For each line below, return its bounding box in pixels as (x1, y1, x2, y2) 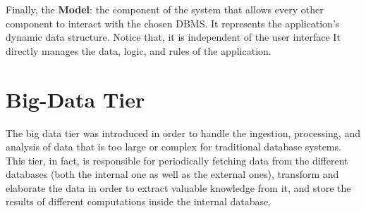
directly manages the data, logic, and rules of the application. (6, 43, 272, 58)
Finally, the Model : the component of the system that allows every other (6, 2, 324, 16)
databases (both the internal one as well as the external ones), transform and (6, 167, 339, 181)
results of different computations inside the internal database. (6, 194, 272, 209)
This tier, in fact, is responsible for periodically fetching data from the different (6, 153, 348, 167)
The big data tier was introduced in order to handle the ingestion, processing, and (6, 125, 360, 140)
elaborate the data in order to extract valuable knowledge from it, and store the (6, 180, 351, 195)
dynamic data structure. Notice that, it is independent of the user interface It (6, 30, 341, 44)
